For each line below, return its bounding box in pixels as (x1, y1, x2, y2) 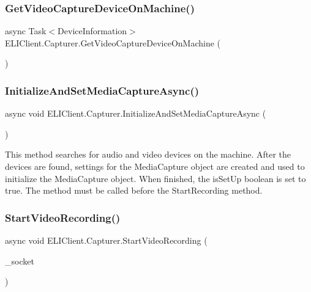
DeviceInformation (58, 24, 127, 37)
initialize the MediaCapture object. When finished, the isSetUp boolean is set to (5, 172, 306, 184)
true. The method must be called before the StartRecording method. (5, 184, 263, 197)
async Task (5, 24, 47, 37)
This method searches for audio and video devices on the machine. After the (5, 148, 291, 161)
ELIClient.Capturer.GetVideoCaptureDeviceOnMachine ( (5, 36, 221, 49)
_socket (5, 254, 34, 267)
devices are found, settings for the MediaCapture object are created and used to (5, 160, 305, 172)
